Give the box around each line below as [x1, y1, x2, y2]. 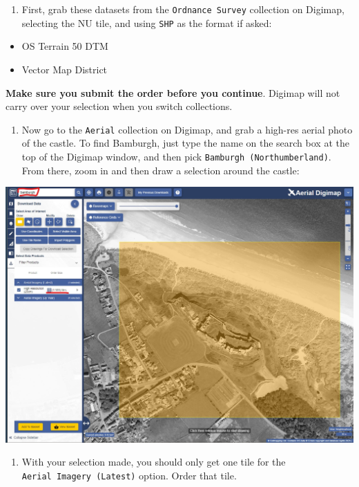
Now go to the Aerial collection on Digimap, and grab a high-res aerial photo [21, 122, 353, 136]
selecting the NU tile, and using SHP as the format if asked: [21, 15, 272, 30]
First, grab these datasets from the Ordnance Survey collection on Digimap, [21, 2, 345, 16]
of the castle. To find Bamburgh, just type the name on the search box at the [21, 136, 349, 150]
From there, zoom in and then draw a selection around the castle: [21, 163, 300, 177]
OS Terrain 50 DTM [21, 39, 108, 53]
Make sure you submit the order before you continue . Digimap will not [6, 85, 340, 100]
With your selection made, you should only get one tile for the [21, 454, 286, 469]
